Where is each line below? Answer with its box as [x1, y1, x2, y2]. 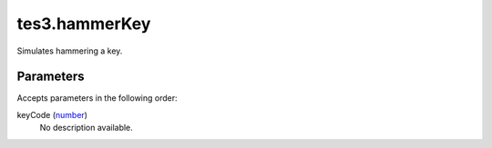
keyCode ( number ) [16, 109, 88, 120]
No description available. [39, 123, 134, 133]
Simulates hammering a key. [16, 45, 123, 56]
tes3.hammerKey [16, 14, 151, 34]
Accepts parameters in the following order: [16, 93, 178, 104]
